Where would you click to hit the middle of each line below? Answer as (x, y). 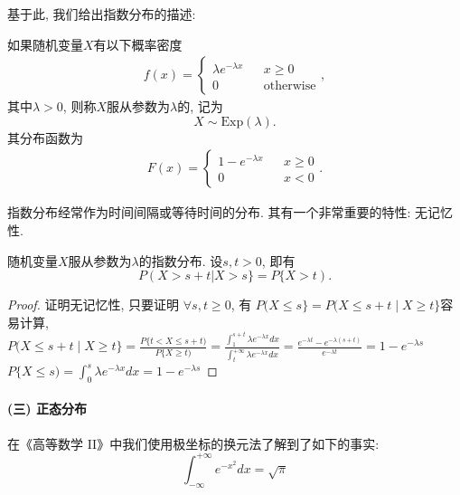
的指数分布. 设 (181, 260)
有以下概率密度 (138, 44)
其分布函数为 (45, 137)
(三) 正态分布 (47, 409)
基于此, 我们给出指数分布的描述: (102, 14)
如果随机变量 (45, 44)
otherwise (290, 86)
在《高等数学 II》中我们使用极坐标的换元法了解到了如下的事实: (193, 443)
